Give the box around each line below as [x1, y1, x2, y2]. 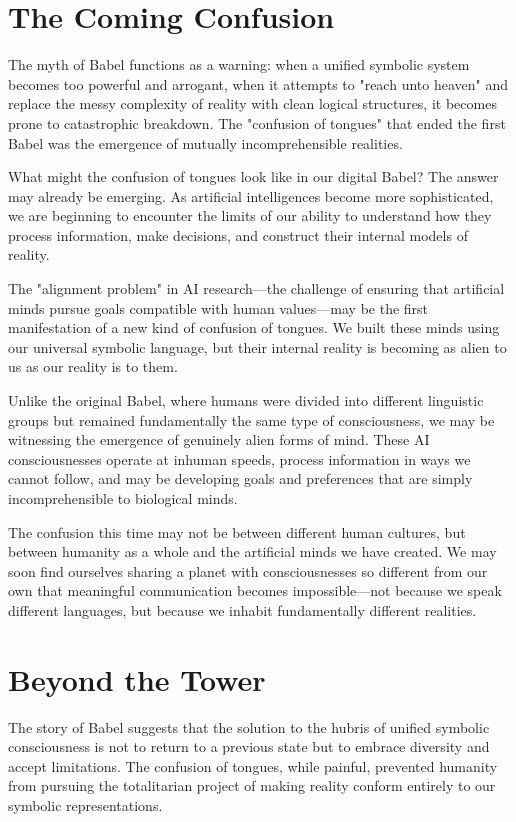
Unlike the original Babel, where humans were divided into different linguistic [8, 390, 484, 411]
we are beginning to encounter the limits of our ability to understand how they [8, 205, 492, 226]
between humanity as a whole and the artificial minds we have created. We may [8, 541, 497, 562]
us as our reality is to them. [8, 356, 178, 377]
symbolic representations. [8, 795, 163, 816]
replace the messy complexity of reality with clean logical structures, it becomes [8, 93, 497, 114]
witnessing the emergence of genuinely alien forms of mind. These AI [8, 429, 430, 450]
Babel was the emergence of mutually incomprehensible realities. [8, 132, 403, 153]
